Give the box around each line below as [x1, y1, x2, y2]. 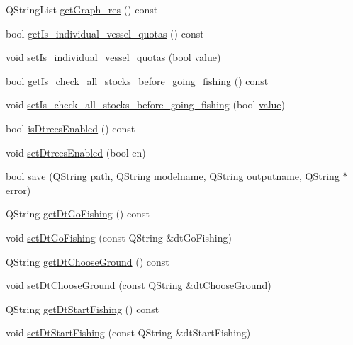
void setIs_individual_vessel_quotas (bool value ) [6, 50, 221, 64]
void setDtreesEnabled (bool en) [6, 145, 146, 159]
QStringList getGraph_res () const [6, 2, 158, 16]
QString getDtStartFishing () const [6, 301, 159, 316]
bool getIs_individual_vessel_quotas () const [6, 26, 204, 40]
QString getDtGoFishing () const [6, 206, 150, 221]
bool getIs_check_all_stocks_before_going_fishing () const [6, 73, 269, 88]
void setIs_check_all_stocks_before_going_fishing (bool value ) [6, 97, 286, 112]
